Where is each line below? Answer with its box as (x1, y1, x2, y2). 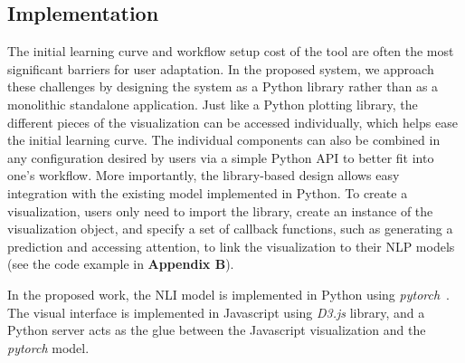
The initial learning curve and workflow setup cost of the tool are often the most (7, 42, 454, 61)
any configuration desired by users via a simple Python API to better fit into (7, 148, 434, 167)
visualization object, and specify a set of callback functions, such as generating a (7, 219, 453, 238)
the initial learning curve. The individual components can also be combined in (7, 130, 441, 149)
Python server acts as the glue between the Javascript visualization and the (7, 320, 426, 339)
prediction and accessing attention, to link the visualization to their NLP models (7, 236, 455, 255)
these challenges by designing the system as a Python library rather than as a (7, 77, 439, 96)
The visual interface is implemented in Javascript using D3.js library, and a (7, 302, 425, 321)
